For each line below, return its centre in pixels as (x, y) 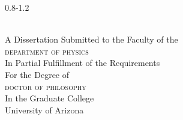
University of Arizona (44, 109)
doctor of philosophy (46, 86)
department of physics (47, 51)
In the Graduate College (49, 98)
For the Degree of (37, 74)
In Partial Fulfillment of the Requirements (82, 63)
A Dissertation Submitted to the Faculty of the (91, 39)
